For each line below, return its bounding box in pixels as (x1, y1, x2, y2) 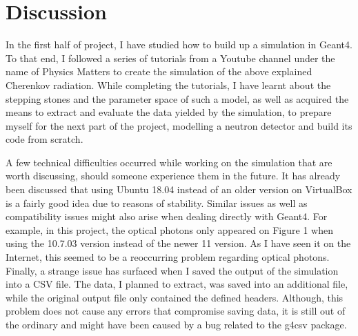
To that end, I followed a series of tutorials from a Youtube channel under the (6, 50, 335, 65)
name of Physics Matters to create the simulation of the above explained (6, 64, 312, 79)
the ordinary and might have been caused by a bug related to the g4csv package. (6, 317, 347, 331)
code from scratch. (6, 132, 83, 146)
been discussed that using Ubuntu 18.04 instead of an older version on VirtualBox (6, 182, 352, 197)
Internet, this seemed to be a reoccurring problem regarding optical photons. (6, 250, 330, 264)
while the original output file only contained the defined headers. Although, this (6, 290, 344, 304)
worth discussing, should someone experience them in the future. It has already (6, 168, 341, 183)
